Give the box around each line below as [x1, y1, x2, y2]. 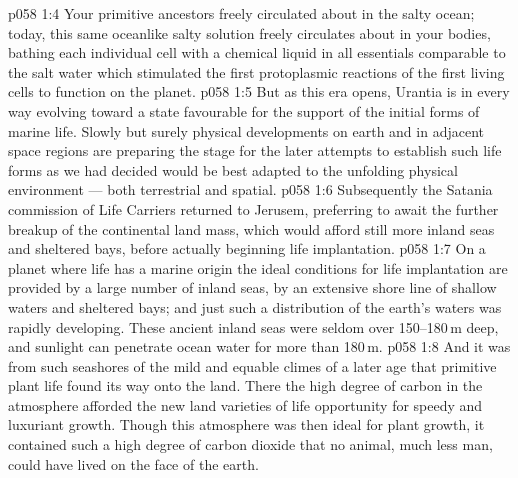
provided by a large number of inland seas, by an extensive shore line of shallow [8, 277, 497, 298]
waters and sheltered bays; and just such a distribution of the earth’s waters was [8, 296, 502, 317]
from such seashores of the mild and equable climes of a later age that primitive [8, 355, 497, 376]
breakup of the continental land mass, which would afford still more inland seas [8, 218, 495, 239]
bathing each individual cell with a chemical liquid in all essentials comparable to [8, 42, 506, 63]
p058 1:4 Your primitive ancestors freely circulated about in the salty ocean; [8, 3, 475, 23]
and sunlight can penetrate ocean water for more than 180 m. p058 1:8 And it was [8, 336, 511, 357]
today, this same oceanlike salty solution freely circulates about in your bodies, [8, 22, 491, 43]
